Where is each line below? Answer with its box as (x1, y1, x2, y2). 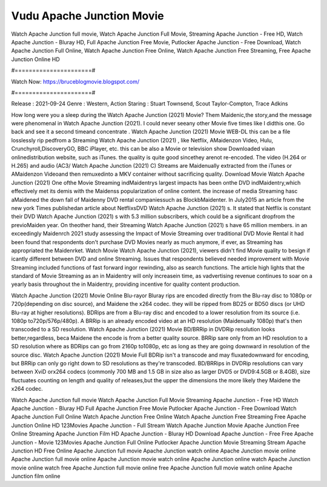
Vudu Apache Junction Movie (11, 9, 164, 22)
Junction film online (11, 472, 61, 480)
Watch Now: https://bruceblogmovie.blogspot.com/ (11, 78, 139, 85)
